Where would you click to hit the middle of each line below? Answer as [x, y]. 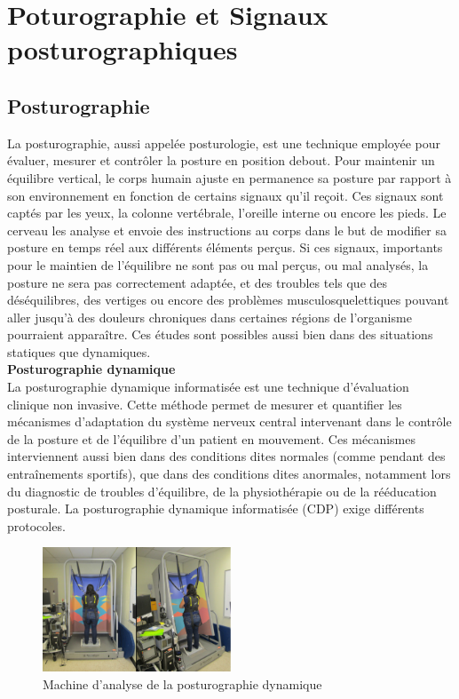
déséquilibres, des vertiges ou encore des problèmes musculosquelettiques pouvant [228, 300]
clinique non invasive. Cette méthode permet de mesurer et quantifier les [205, 404]
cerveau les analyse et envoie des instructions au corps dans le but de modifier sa [227, 230]
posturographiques [123, 49]
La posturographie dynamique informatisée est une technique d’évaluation [208, 387]
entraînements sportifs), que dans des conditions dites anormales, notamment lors [229, 474]
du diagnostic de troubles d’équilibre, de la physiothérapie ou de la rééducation [222, 491]
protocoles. [36, 525]
